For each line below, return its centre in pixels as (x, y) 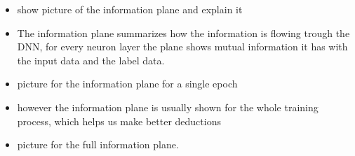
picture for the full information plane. (98, 144)
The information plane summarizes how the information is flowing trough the (183, 33)
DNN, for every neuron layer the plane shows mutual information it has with (182, 47)
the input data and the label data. (91, 60)
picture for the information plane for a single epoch (127, 84)
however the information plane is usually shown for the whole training (168, 107)
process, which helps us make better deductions (119, 121)
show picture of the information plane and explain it (130, 9)
